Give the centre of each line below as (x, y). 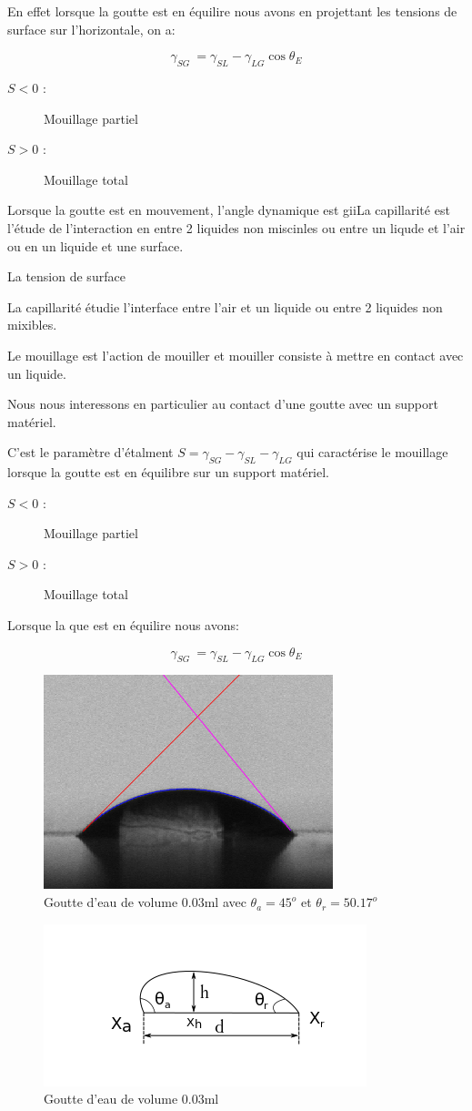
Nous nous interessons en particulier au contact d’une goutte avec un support (223, 404)
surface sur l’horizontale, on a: (91, 29)
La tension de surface (66, 276)
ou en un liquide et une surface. (95, 245)
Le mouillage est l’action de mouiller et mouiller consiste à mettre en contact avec (236, 355)
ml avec (225, 902)
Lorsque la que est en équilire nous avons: (123, 625)
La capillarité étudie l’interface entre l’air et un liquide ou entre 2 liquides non (225, 306)
